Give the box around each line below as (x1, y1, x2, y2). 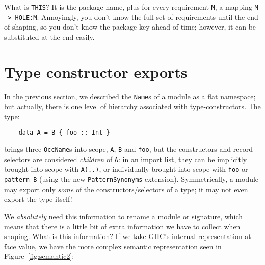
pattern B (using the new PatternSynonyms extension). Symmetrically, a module (4, 174, 259, 184)
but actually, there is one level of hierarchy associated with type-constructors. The (4, 101, 261, 112)
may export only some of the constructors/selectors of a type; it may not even (4, 183, 248, 194)
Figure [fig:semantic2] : (4, 251, 74, 261)
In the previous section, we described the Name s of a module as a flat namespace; (4, 91, 256, 101)
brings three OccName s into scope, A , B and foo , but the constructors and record (4, 144, 253, 154)
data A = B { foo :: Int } (18, 129, 110, 137)
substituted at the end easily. (4, 31, 95, 42)
